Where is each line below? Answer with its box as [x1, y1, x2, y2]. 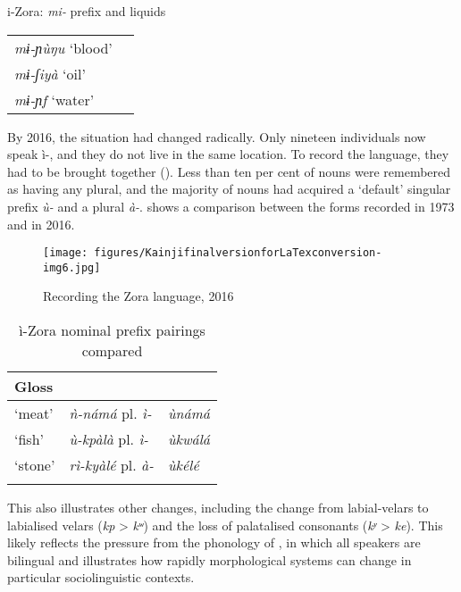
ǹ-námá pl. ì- [69, 403, 152, 424]
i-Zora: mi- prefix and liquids [7, 2, 166, 20]
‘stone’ [14, 454, 55, 476]
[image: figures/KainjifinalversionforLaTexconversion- [43, 246, 382, 260]
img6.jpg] [43, 261, 101, 274]
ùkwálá [167, 429, 210, 450]
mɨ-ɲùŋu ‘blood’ [14, 37, 113, 58]
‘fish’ [14, 429, 44, 450]
